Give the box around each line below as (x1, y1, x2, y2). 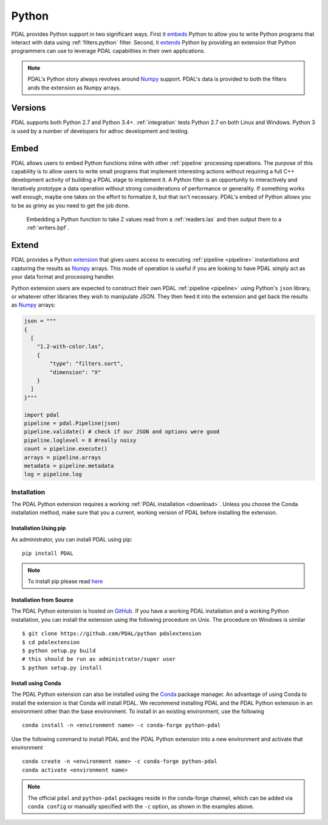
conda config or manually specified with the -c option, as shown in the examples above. (27, 803, 255, 810)
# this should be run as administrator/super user (22, 656, 176, 663)
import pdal (24, 411, 60, 418)
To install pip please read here (27, 578, 103, 585)
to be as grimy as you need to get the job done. (11, 201, 130, 209)
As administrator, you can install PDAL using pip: (11, 535, 133, 543)
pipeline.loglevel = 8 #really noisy (24, 437, 137, 444)
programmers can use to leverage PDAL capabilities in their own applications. (11, 47, 206, 55)
